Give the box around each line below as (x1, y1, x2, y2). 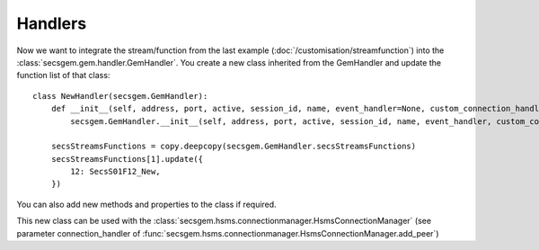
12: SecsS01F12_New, (70, 166, 161, 177)
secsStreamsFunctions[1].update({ (50, 154, 204, 164)
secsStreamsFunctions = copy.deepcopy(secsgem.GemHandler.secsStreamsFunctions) (50, 141, 417, 152)
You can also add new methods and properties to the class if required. (16, 199, 278, 210)
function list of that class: (16, 70, 110, 81)
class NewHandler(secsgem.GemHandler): (32, 91, 208, 101)
